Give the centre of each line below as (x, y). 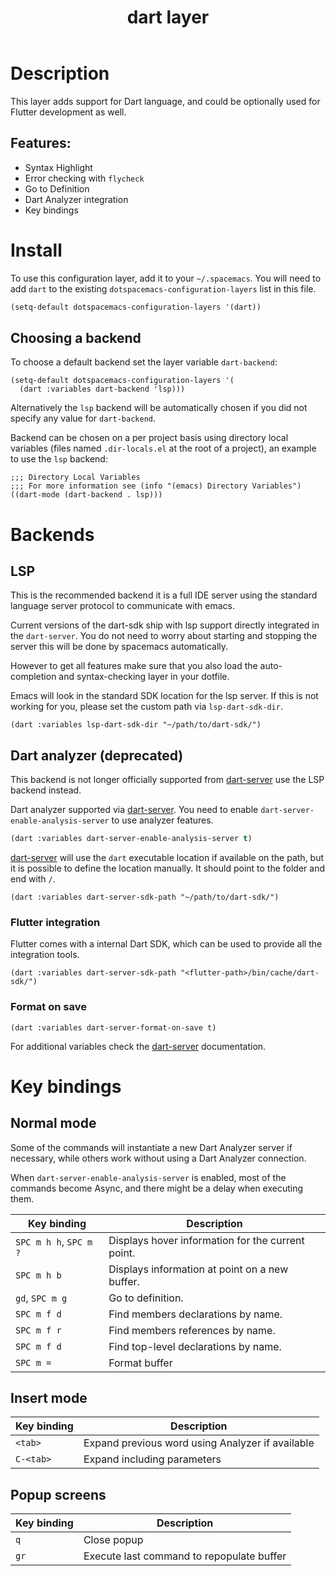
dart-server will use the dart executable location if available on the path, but (167, 858)
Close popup (113, 1540)
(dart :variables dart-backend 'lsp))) (102, 389)
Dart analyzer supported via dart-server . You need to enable (134, 810)
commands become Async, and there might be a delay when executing (157, 1188)
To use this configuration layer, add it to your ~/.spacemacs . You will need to (166, 278)
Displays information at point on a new (198, 1269)
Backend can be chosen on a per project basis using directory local (149, 438)
